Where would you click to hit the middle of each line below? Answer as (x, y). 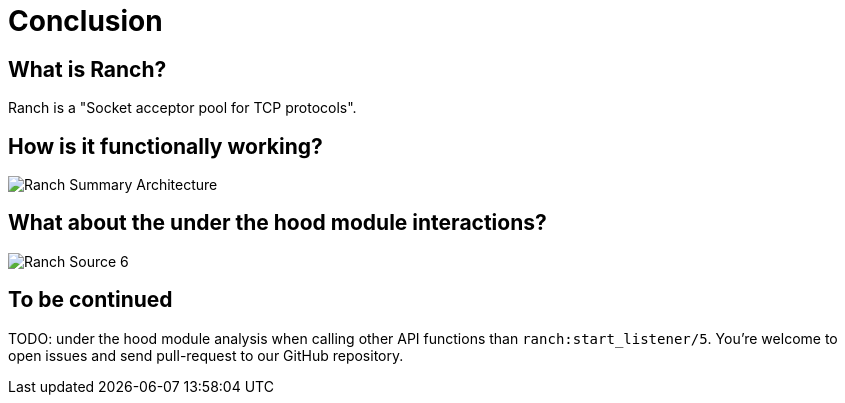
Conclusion (85, 21)
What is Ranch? (87, 69)
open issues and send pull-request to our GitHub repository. (206, 355)
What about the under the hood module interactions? (277, 223)
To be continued (90, 300)
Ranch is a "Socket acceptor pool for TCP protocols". (182, 108)
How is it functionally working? (165, 146)
